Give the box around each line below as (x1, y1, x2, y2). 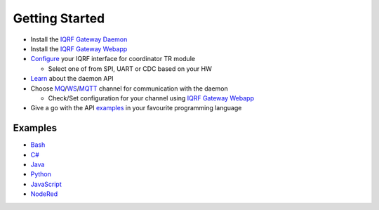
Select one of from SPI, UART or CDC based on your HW (48, 64, 212, 73)
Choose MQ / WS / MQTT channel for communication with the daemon (30, 84, 228, 93)
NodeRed (30, 190, 58, 198)
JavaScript (30, 180, 62, 188)
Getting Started (13, 11, 105, 26)
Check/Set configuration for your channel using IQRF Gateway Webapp (48, 93, 254, 102)
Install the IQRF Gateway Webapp (30, 44, 128, 53)
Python (30, 170, 52, 178)
